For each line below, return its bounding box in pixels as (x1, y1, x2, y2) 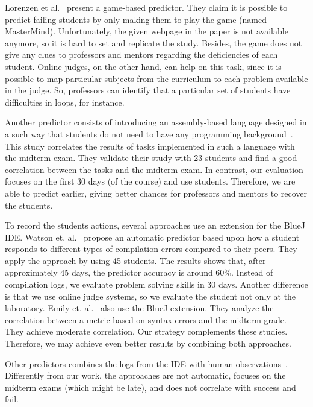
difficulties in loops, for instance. (5, 95, 125, 108)
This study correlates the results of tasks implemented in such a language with (5, 139, 295, 152)
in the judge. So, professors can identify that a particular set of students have (5, 84, 291, 96)
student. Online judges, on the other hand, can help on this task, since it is (5, 60, 282, 72)
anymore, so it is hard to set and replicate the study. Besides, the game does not (5, 36, 302, 49)
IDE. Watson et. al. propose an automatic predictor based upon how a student (5, 230, 300, 243)
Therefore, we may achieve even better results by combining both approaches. (5, 337, 291, 350)
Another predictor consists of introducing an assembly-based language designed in (5, 116, 307, 128)
